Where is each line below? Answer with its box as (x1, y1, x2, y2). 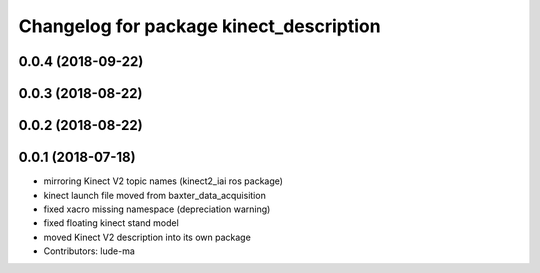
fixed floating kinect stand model (43, 217, 179, 229)
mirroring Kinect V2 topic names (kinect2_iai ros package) (43, 175, 284, 187)
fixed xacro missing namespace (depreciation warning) (43, 203, 271, 215)
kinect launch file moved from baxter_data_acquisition (43, 189, 267, 201)
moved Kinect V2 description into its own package (43, 231, 252, 243)
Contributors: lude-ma (43, 245, 135, 257)
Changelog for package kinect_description (18, 15, 381, 37)
